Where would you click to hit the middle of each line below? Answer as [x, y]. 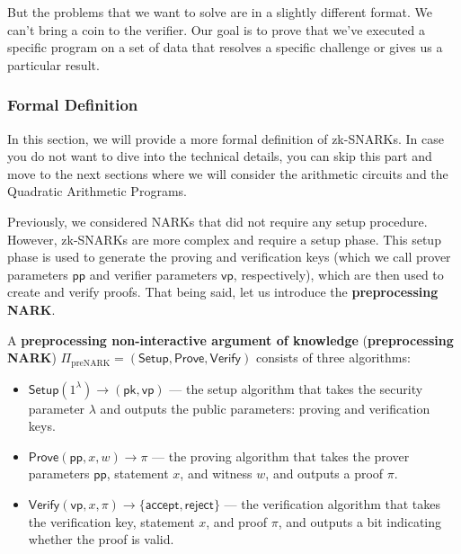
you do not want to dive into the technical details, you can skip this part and [220, 156]
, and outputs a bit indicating [360, 521]
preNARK [91, 363]
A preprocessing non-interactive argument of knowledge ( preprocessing [230, 340]
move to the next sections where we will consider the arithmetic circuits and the [228, 173]
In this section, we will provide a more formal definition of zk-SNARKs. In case [226, 138]
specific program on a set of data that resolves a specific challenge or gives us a [225, 47]
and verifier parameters [153, 274]
